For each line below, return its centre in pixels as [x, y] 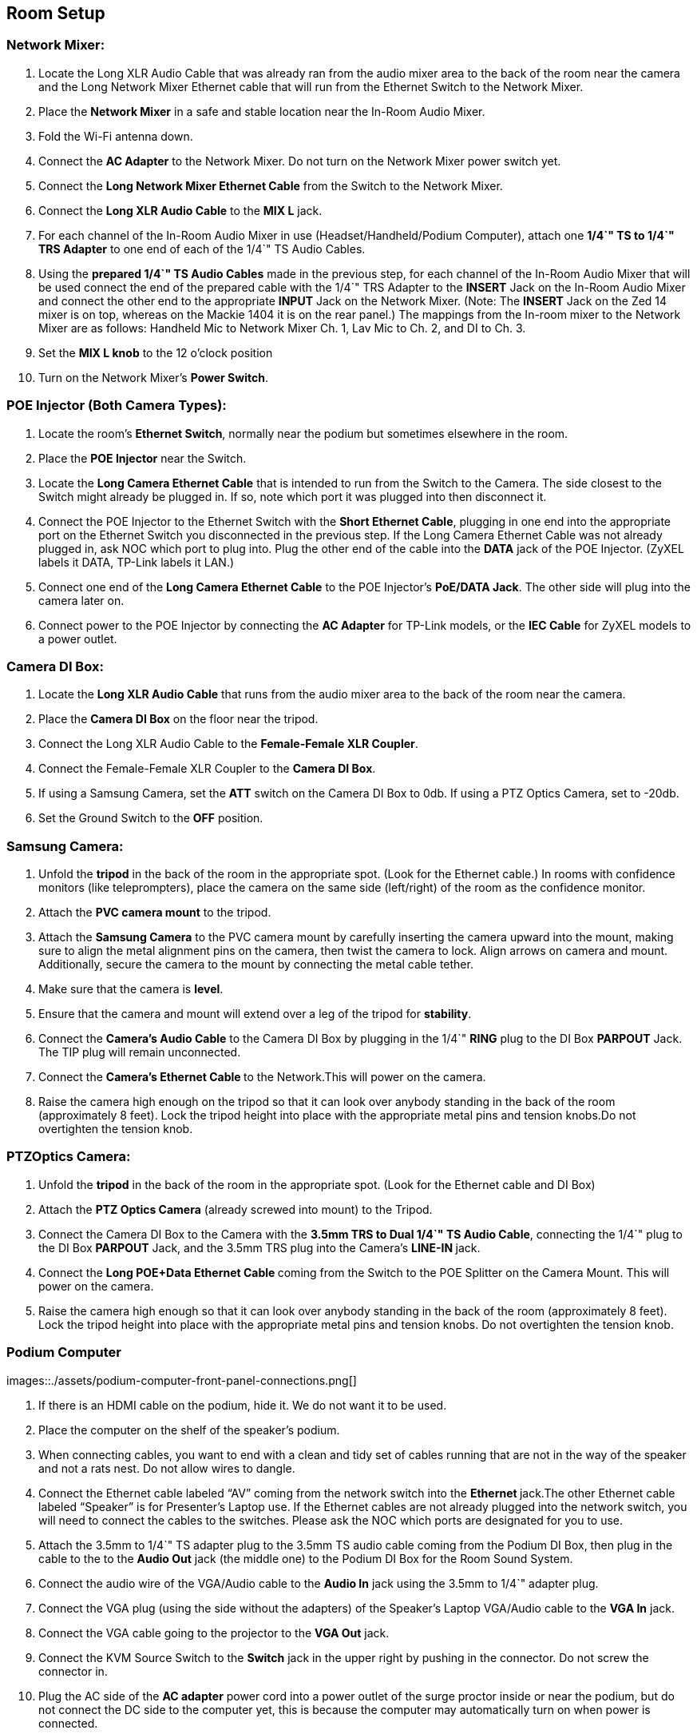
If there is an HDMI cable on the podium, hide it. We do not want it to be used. [243, 1405]
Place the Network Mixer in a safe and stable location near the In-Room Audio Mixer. [262, 111]
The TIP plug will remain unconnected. [140, 1052]
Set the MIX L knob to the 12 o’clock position [156, 352]
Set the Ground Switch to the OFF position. [151, 818]
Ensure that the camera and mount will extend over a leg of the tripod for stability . [255, 1014]
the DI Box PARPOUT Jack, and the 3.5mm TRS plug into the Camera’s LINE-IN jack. [259, 1247]
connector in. [73, 1671]
